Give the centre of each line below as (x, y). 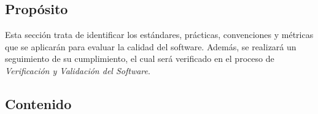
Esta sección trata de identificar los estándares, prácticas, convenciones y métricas (159, 35)
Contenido (38, 103)
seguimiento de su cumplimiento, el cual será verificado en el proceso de (140, 59)
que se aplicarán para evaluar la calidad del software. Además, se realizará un (151, 46)
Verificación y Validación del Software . (78, 70)
